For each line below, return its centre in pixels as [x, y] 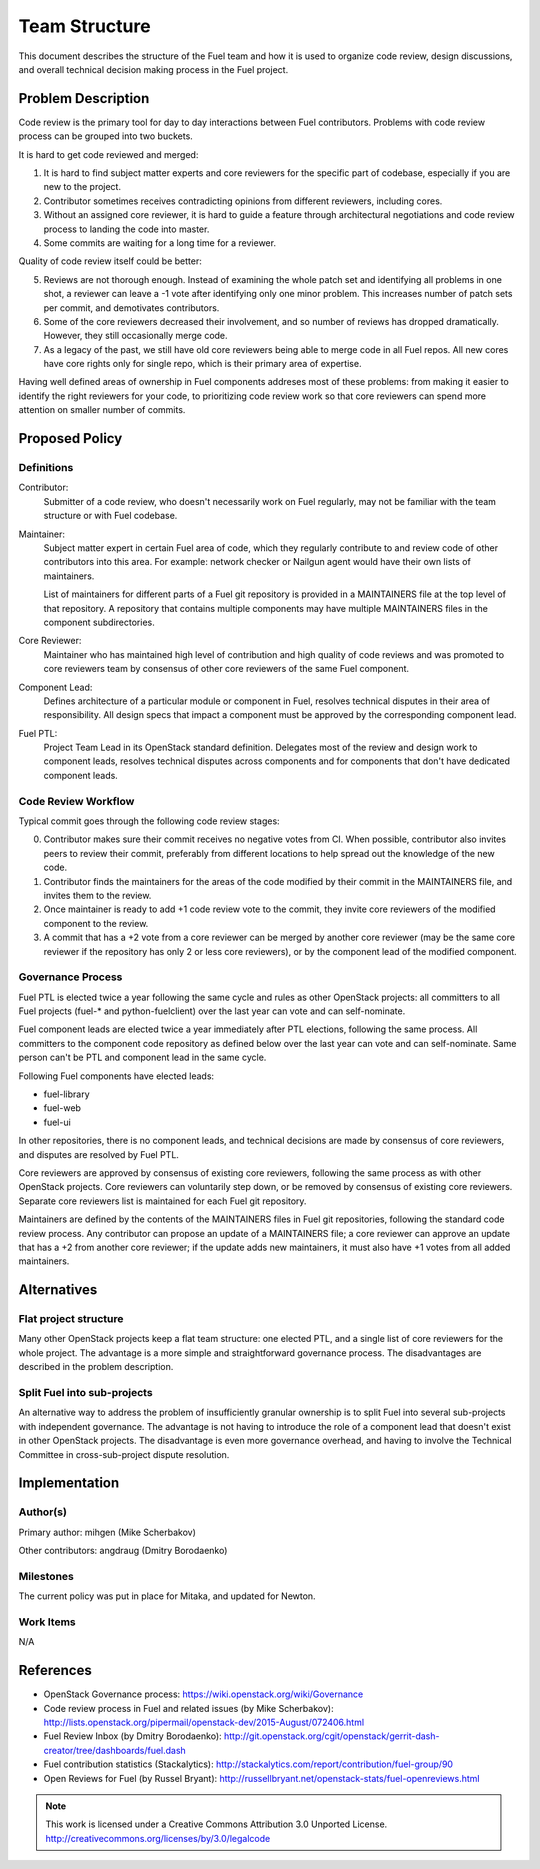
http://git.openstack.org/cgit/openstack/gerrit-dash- [331, 1736]
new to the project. [82, 187]
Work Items [47, 1622]
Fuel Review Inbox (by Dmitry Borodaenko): [132, 1736]
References [55, 1670]
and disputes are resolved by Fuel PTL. [99, 1154]
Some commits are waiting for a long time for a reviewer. [160, 242]
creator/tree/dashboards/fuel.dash [115, 1750]
